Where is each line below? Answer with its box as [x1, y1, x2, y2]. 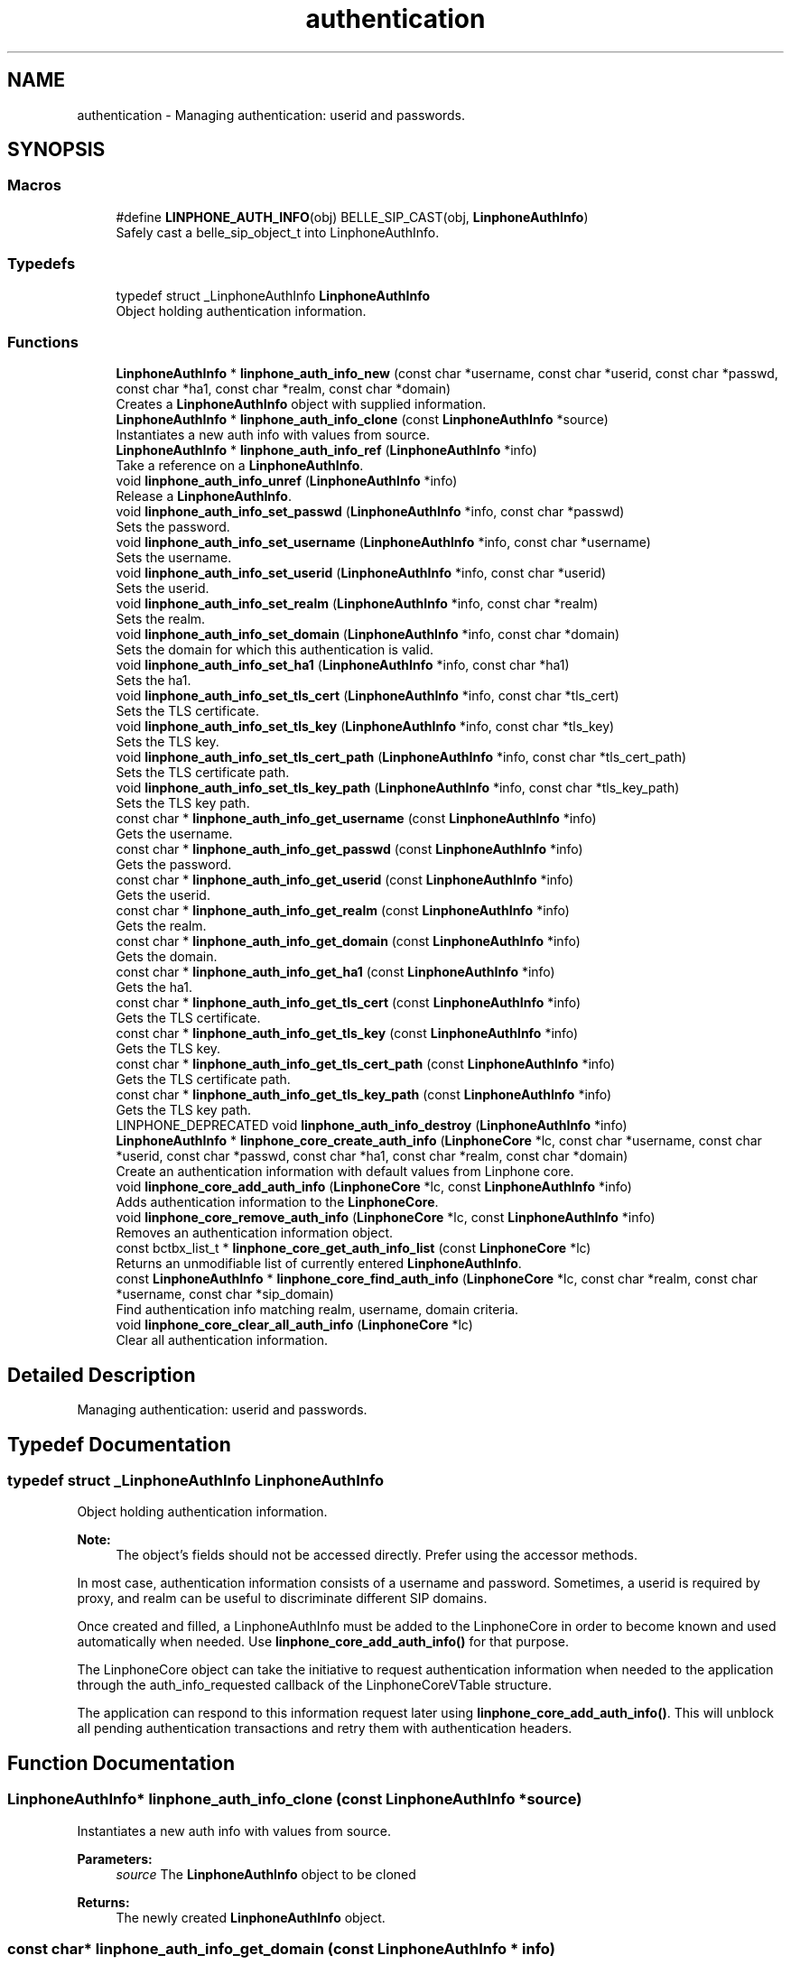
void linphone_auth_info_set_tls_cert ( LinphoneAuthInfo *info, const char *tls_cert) [116, 688, 619, 704]
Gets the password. [116, 857, 232, 873]
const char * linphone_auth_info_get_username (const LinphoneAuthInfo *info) [116, 811, 597, 827]
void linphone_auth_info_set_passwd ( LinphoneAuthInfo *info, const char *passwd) [116, 504, 625, 520]
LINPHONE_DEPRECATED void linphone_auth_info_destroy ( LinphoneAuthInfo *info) [116, 1117, 628, 1134]
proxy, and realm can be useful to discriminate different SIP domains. [77, 1590, 488, 1607]
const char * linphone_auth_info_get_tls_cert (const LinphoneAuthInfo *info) [116, 995, 582, 1011]
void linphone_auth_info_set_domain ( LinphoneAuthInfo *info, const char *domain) [116, 626, 620, 643]
